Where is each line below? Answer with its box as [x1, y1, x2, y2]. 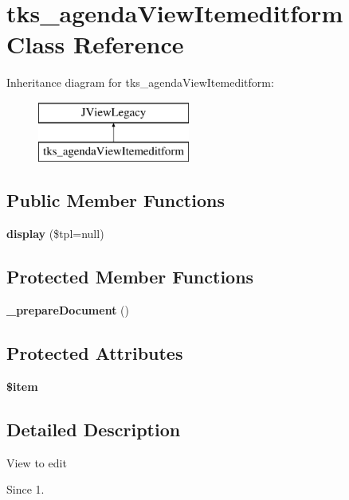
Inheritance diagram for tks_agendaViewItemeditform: [6, 74, 274, 91]
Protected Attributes [6, 341, 183, 365]
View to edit [6, 454, 67, 471]
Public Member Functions [6, 188, 225, 213]
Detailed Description [6, 416, 181, 441]
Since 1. [6, 481, 45, 498]
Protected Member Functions [6, 264, 254, 289]
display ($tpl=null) [6, 225, 104, 242]
